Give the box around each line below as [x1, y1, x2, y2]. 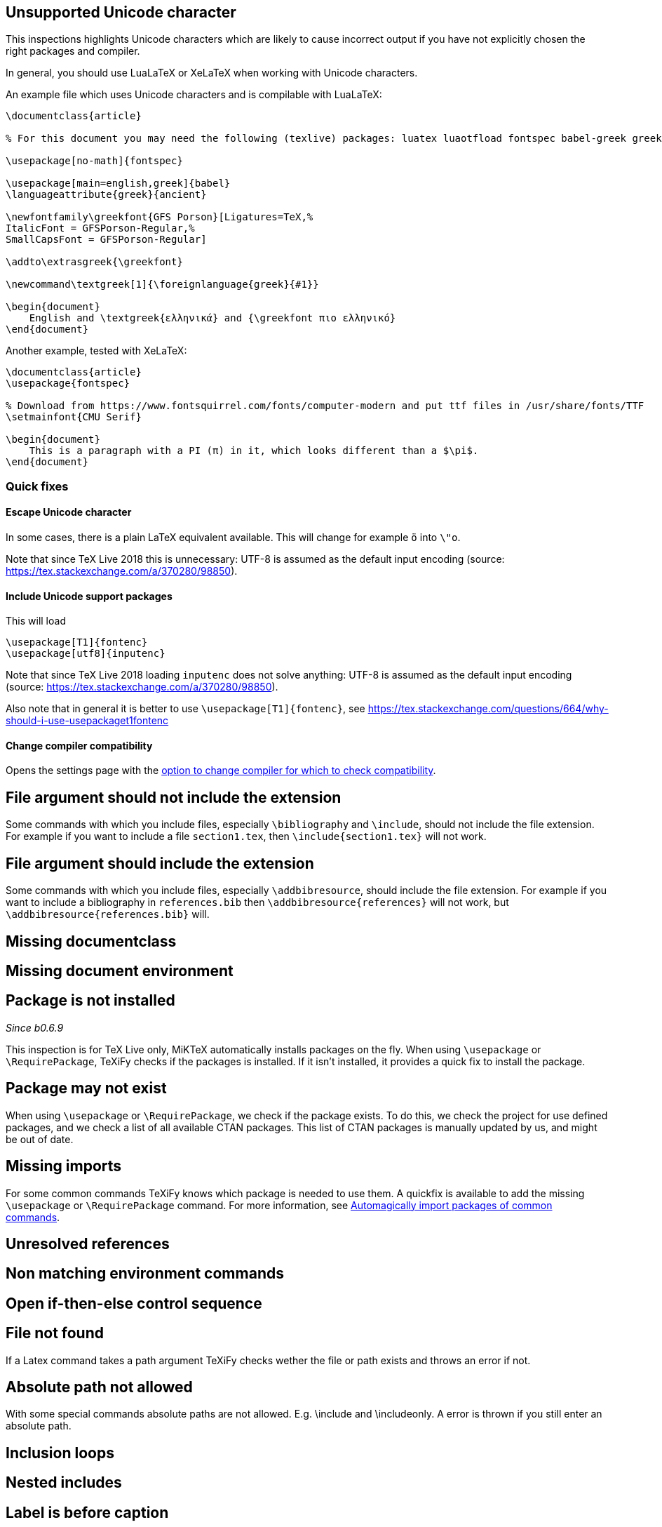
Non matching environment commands [6, 1265, 284, 1283]
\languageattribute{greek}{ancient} [6, 189, 207, 201]
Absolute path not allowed [6, 1378, 193, 1396]
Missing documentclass [6, 932, 177, 950]
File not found [6, 1324, 104, 1342]
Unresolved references [6, 1234, 170, 1253]
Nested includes [6, 1474, 122, 1492]
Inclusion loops [6, 1443, 114, 1462]
